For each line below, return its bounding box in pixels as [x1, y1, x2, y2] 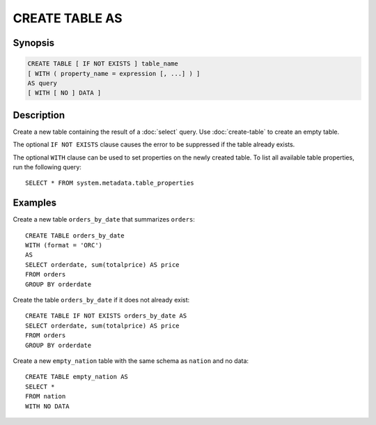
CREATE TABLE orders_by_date [25, 231, 125, 240]
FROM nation [25, 392, 66, 401]
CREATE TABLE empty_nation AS [25, 373, 129, 381]
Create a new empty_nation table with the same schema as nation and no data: [13, 356, 249, 365]
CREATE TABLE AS [13, 10, 123, 26]
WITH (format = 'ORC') [25, 241, 103, 249]
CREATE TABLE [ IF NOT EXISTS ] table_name [27, 60, 179, 68]
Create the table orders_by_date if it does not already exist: [13, 296, 190, 304]
